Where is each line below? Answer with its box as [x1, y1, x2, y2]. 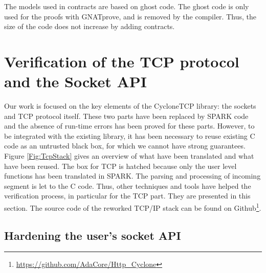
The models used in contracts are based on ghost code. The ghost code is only [4, 1, 249, 11]
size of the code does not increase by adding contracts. [4, 21, 175, 32]
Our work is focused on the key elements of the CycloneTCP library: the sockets [4, 101, 256, 111]
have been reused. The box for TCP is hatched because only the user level [4, 160, 237, 171]
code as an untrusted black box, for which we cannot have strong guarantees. [4, 140, 246, 151]
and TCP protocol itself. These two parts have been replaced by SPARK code [4, 110, 249, 121]
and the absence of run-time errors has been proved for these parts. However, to [4, 120, 255, 131]
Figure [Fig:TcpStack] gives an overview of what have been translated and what [4, 151, 254, 161]
